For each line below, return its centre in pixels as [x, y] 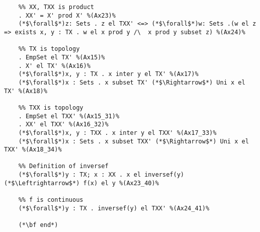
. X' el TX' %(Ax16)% [54, 66]
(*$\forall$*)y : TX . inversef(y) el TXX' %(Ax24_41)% [114, 208]
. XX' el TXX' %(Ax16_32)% [63, 125]
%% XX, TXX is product [56, 7]
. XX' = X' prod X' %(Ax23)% [67, 15]
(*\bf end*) [38, 225]
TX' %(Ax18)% [26, 91]
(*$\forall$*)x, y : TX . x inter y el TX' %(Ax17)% [108, 74]
